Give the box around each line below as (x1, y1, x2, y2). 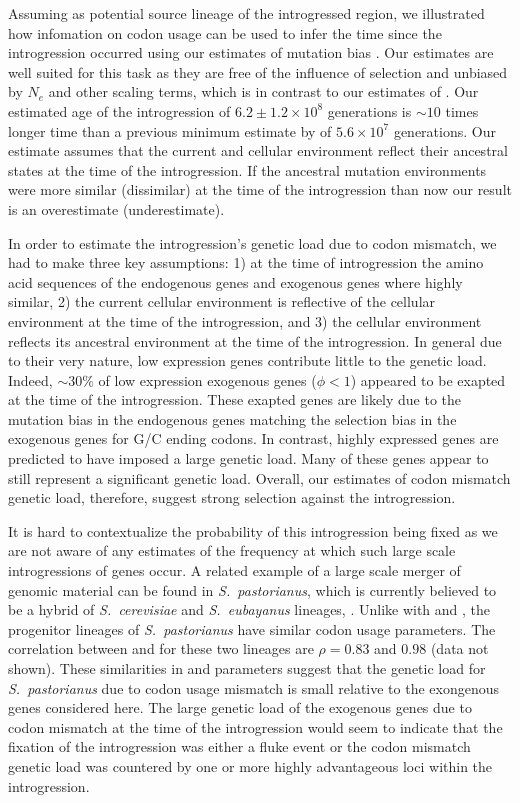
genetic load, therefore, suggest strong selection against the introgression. (8, 487, 456, 508)
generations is (327, 100, 412, 121)
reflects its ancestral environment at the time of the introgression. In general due (8, 330, 502, 351)
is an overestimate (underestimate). (8, 198, 225, 219)
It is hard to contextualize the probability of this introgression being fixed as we (8, 520, 498, 541)
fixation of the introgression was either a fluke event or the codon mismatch (8, 736, 471, 757)
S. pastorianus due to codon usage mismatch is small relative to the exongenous (8, 677, 500, 698)
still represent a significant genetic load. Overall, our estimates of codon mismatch (8, 467, 511, 488)
